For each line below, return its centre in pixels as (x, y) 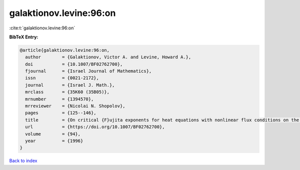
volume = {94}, (53, 134)
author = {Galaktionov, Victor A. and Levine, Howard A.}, (108, 57)
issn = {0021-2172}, (62, 78)
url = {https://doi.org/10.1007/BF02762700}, (95, 127)
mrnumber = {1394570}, (59, 99)
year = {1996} (54, 141)
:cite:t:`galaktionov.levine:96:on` (42, 28)
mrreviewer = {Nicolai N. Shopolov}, (75, 106)
